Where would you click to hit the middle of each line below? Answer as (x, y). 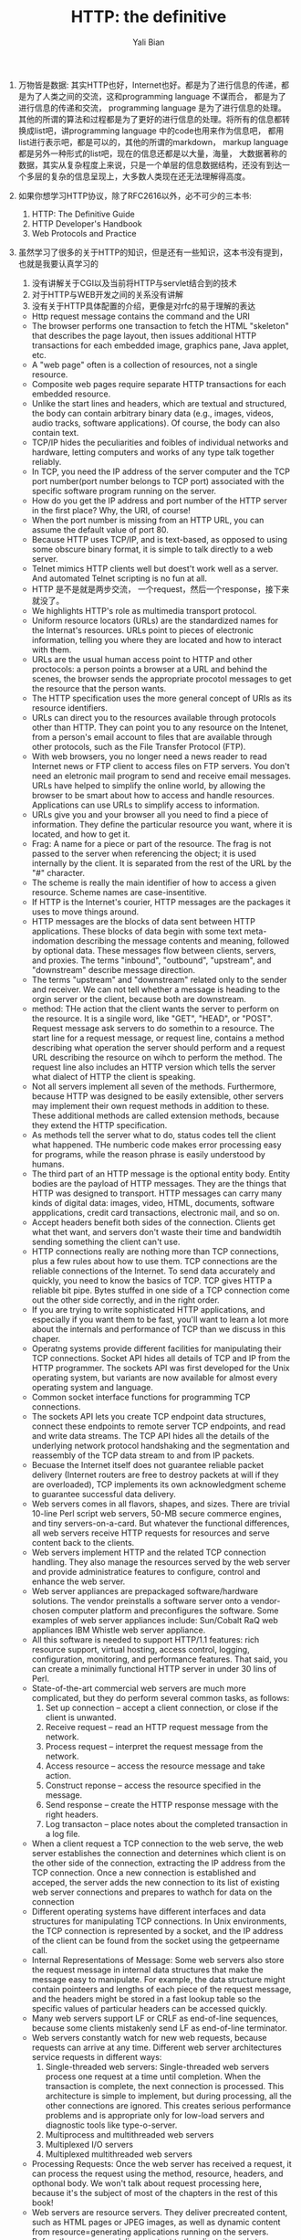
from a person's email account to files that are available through (152, 736)
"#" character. (58, 872)
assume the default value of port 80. (100, 529)
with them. (52, 650)
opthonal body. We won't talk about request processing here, (146, 2183)
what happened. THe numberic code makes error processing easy (156, 1145)
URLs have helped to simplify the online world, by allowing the (149, 785)
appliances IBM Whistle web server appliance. (119, 1630)
